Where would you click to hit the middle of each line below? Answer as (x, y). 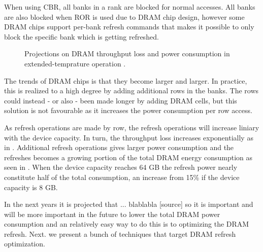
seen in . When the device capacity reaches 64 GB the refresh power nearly (121, 167)
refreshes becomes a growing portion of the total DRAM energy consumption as (128, 157)
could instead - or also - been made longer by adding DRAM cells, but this (121, 100)
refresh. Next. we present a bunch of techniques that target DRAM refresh (120, 233)
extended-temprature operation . (75, 63)
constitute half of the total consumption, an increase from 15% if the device (122, 177)
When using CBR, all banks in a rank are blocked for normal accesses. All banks (130, 7)
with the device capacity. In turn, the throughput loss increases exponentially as (129, 137)
